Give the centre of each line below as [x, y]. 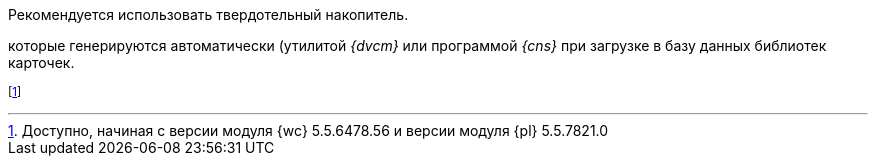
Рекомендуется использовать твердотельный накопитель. [208, 14]
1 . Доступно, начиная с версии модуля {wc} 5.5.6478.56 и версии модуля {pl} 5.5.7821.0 [308, 130]
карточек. [41, 62]
